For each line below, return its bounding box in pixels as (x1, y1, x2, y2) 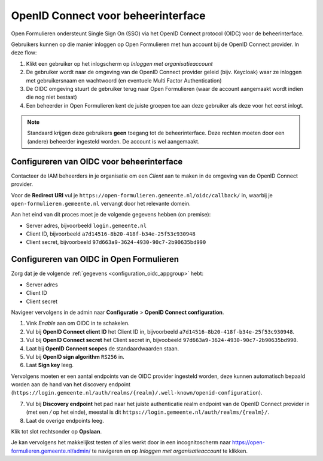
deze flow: (11, 49, 37, 56)
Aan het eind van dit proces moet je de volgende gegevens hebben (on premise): (11, 211, 211, 218)
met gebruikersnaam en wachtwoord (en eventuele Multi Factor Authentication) (26, 77, 222, 84)
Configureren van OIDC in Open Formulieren (11, 254, 179, 264)
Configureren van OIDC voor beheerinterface (11, 156, 183, 167)
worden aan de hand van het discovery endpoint (11, 381, 131, 388)
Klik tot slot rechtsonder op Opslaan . (11, 428, 102, 435)
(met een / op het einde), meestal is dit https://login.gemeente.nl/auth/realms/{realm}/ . (26, 408, 269, 416)
